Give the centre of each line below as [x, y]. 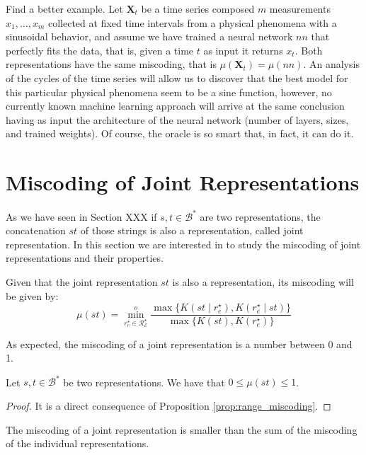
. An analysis [331, 64]
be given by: [32, 295]
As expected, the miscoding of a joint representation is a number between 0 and [179, 344]
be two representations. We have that [144, 382]
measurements [300, 8]
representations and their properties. [85, 258]
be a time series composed [198, 8]
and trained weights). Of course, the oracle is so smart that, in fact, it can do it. [180, 133]
